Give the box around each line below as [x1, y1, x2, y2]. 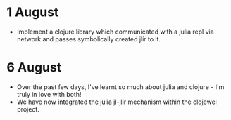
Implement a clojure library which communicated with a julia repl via [16, 27, 214, 36]
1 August [6, 4, 59, 20]
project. [16, 105, 39, 113]
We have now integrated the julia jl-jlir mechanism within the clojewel [16, 98, 218, 106]
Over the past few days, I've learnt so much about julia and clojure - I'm [16, 82, 225, 91]
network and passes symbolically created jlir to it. [16, 34, 161, 43]
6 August [6, 60, 62, 76]
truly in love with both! [16, 90, 82, 98]
